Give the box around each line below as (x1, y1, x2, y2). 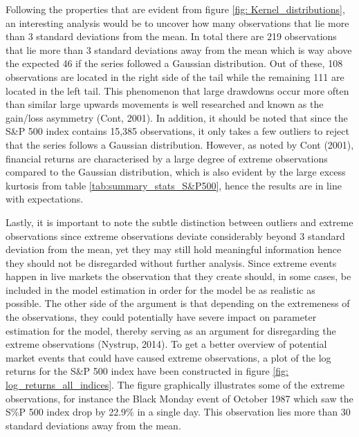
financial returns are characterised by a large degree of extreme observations (6, 151, 328, 165)
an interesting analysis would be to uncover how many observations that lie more (6, 15, 349, 30)
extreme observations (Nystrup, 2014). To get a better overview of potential (6, 337, 327, 351)
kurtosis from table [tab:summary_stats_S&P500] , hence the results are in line (6, 178, 342, 192)
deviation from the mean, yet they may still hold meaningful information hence (6, 242, 342, 257)
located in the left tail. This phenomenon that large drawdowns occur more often (6, 83, 349, 97)
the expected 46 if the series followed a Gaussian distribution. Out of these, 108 (6, 56, 343, 71)
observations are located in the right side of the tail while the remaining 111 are (6, 69, 344, 84)
